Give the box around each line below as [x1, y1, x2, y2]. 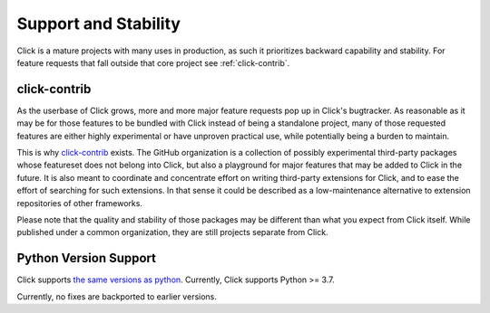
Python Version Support [16, 251, 157, 266]
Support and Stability [16, 14, 181, 33]
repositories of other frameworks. [16, 197, 142, 208]
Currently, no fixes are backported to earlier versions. [16, 290, 218, 302]
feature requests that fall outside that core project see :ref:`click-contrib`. [16, 57, 290, 68]
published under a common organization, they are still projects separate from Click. [16, 227, 328, 238]
